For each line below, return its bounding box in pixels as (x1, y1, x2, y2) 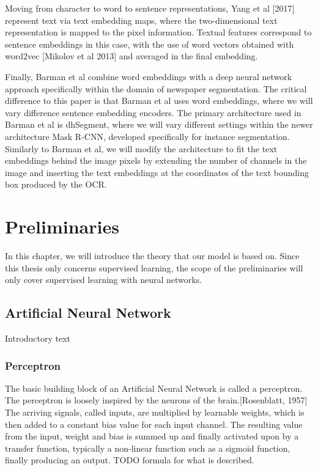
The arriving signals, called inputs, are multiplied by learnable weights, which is (5, 406, 305, 419)
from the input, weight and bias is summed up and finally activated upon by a (5, 430, 299, 442)
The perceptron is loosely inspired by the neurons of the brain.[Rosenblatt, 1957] (5, 394, 308, 406)
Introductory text (5, 332, 71, 345)
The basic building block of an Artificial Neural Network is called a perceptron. (5, 381, 303, 394)
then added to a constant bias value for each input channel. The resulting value (5, 417, 303, 430)
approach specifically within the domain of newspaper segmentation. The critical (5, 82, 307, 95)
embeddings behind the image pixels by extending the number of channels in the (5, 154, 307, 167)
